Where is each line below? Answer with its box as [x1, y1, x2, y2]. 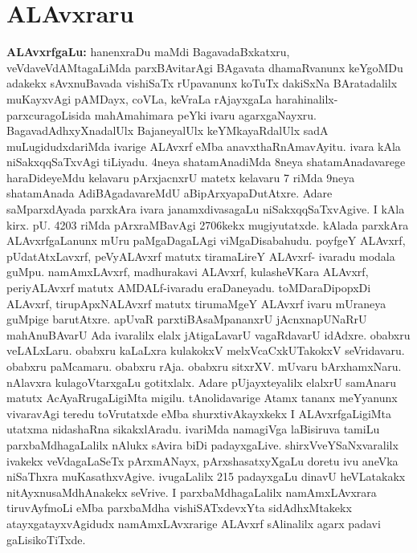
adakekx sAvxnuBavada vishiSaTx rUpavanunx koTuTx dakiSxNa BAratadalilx [6, 75, 398, 91]
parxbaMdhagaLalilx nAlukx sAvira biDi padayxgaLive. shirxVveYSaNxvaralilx [6, 436, 399, 453]
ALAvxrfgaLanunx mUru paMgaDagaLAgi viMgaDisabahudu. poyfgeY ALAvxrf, [6, 232, 406, 249]
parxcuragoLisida [6, 106, 91, 123]
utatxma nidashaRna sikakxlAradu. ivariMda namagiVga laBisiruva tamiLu [6, 421, 380, 437]
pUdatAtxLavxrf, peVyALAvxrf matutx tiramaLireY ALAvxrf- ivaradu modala [6, 247, 395, 264]
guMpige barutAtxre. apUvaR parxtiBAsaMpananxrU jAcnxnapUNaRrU [6, 311, 367, 327]
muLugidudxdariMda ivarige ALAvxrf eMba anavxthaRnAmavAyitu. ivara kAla [6, 137, 401, 154]
